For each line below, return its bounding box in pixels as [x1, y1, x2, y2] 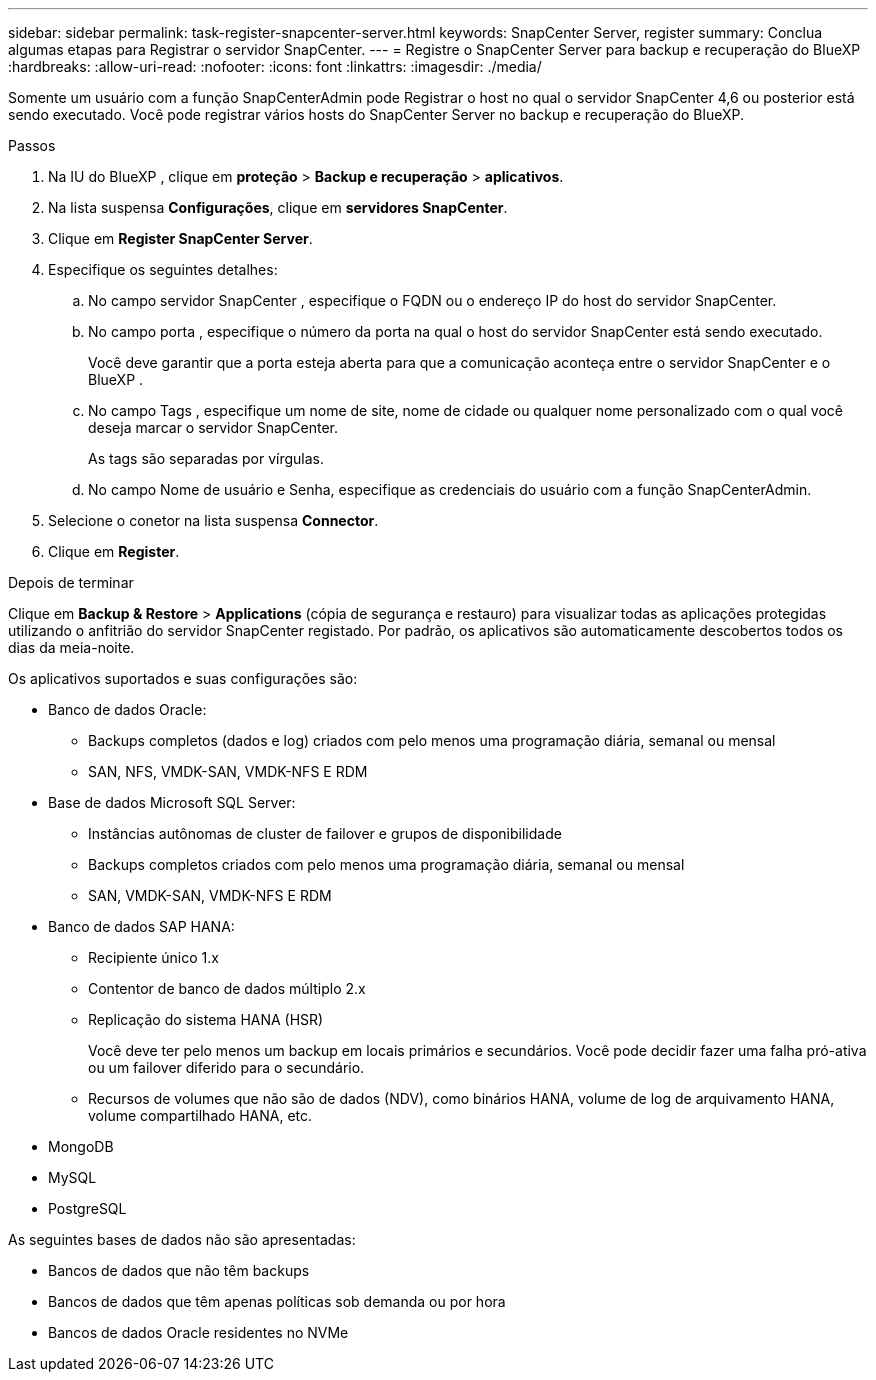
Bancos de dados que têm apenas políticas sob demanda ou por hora [48, 1293, 506, 1310]
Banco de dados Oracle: [48, 701, 207, 718]
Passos [8, 137, 56, 154]
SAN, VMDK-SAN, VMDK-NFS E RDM [88, 887, 332, 904]
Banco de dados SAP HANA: [48, 918, 235, 935]
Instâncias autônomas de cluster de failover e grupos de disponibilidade [88, 825, 562, 842]
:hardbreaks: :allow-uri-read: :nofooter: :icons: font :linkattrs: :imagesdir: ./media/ [8, 58, 542, 75]
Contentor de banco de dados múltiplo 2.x [88, 980, 366, 997]
